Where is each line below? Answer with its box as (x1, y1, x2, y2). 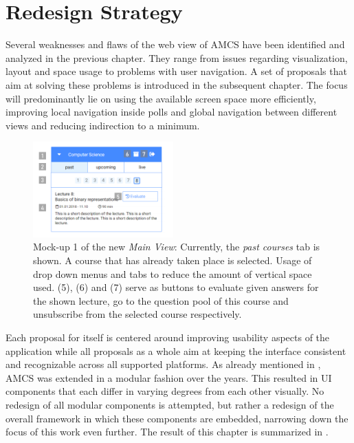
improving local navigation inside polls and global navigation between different (5, 105, 338, 119)
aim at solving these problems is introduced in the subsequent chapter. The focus (5, 77, 348, 91)
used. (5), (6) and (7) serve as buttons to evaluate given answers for (33, 280, 319, 294)
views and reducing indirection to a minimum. (5, 118, 200, 132)
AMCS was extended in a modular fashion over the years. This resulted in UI (5, 370, 332, 385)
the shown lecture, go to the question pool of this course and (33, 293, 289, 307)
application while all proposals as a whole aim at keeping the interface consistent (5, 343, 346, 358)
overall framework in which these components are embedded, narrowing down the (5, 411, 349, 425)
